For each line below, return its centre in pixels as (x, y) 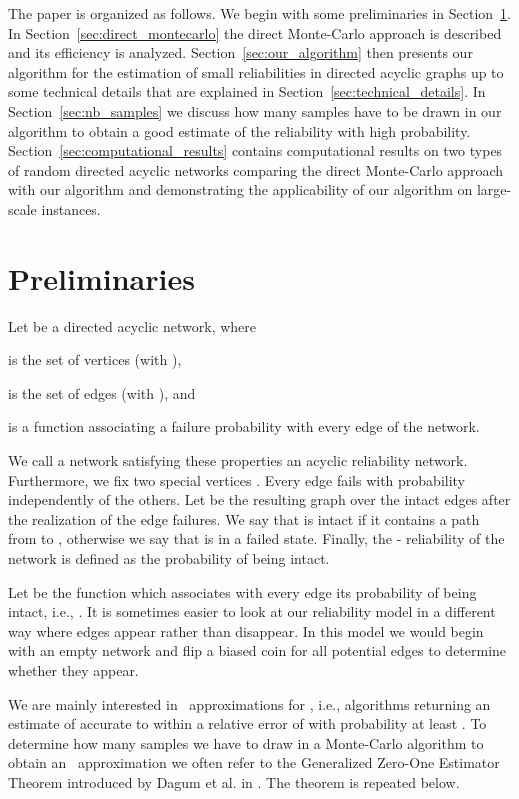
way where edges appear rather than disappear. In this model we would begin (246, 630)
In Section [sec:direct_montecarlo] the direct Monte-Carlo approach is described (255, 32)
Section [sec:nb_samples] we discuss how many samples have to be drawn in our (255, 110)
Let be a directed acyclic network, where (132, 325)
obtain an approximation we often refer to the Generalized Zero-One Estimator (254, 762)
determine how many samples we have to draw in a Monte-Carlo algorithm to (246, 742)
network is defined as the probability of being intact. (169, 558)
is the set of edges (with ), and (102, 392)
